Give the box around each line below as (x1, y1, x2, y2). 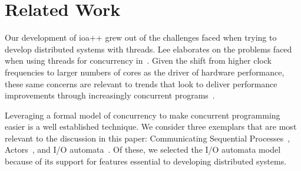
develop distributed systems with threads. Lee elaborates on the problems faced (5, 42, 292, 55)
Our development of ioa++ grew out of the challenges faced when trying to (5, 31, 277, 44)
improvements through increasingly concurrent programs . (5, 89, 215, 101)
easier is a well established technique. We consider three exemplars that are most (5, 120, 297, 133)
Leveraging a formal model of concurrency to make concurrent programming (5, 108, 280, 121)
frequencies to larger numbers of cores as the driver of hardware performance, (5, 65, 285, 78)
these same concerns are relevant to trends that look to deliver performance (5, 77, 277, 90)
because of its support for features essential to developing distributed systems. (5, 155, 287, 167)
